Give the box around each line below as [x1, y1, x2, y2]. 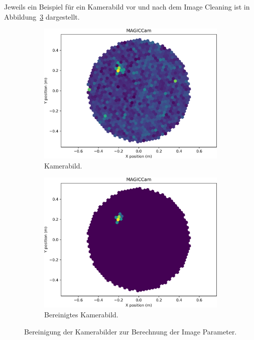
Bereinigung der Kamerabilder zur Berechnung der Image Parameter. [24, 326, 237, 336]
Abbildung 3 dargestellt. [4, 11, 80, 22]
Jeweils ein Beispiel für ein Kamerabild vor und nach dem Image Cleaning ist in [4, 2, 250, 12]
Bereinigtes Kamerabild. [44, 309, 118, 319]
